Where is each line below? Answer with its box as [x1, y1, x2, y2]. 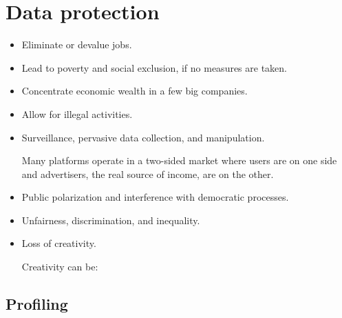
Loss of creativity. [21, 236, 96, 250]
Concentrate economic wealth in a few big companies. [21, 83, 248, 98]
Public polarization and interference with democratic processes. [21, 190, 289, 204]
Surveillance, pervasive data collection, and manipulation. [21, 130, 265, 144]
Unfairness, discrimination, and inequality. [21, 212, 200, 227]
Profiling [6, 293, 68, 315]
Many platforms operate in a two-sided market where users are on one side [21, 153, 337, 168]
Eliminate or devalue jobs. [21, 37, 132, 52]
